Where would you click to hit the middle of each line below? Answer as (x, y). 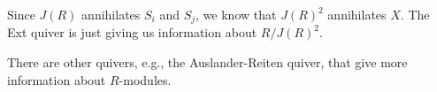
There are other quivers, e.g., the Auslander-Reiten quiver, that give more (207, 62)
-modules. (145, 79)
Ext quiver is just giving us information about (132, 32)
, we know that (236, 14)
